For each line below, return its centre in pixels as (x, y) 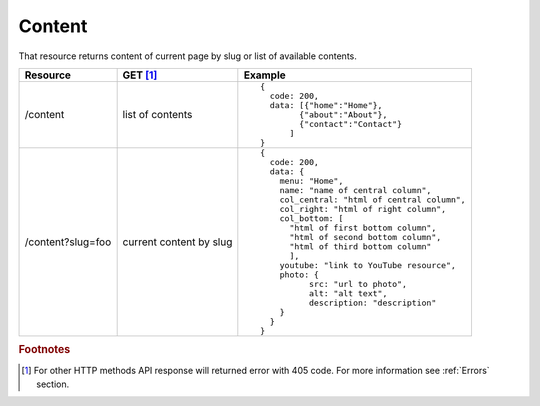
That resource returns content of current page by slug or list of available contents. (187, 56)
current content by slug (177, 242)
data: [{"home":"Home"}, (326, 105)
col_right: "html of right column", (363, 208)
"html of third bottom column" (360, 246)
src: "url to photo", (358, 283)
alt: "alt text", (348, 293)
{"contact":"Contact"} (350, 123)
